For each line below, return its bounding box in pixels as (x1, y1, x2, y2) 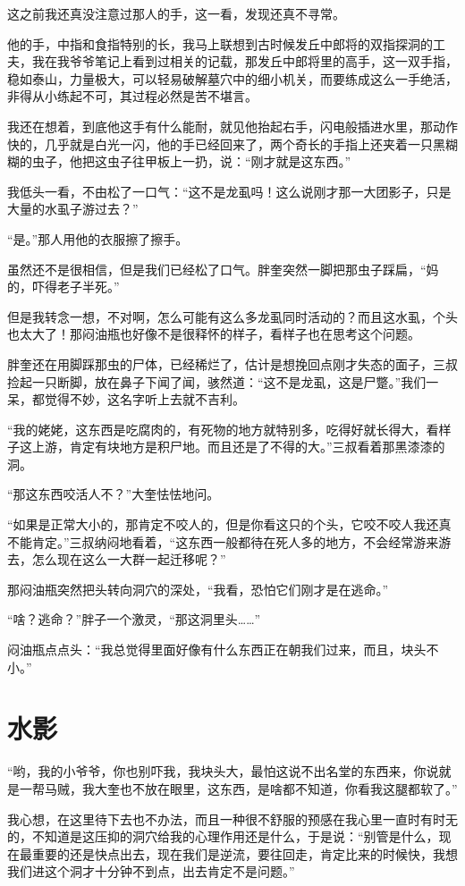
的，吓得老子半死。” (7, 277, 120, 296)
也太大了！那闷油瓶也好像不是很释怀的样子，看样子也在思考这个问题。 (7, 325, 420, 343)
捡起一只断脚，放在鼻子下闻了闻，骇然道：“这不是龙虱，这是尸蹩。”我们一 (7, 372, 439, 391)
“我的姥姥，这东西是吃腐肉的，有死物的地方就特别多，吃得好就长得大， (7, 419, 427, 438)
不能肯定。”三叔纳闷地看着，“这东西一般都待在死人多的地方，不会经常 (7, 532, 414, 551)
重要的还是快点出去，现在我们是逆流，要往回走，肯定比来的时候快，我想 (31, 844, 458, 863)
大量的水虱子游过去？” (7, 199, 139, 218)
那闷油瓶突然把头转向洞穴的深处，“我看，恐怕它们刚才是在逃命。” (7, 579, 389, 598)
